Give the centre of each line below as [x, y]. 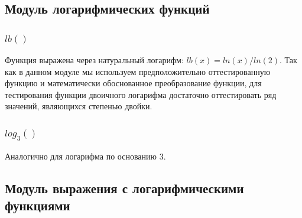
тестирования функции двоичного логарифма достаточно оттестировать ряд [141, 94]
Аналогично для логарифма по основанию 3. [85, 156]
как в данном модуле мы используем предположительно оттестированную [138, 71]
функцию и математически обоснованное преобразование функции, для [133, 83]
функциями [38, 205]
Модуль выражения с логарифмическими [124, 188]
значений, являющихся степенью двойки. [79, 106]
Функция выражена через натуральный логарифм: [94, 60]
